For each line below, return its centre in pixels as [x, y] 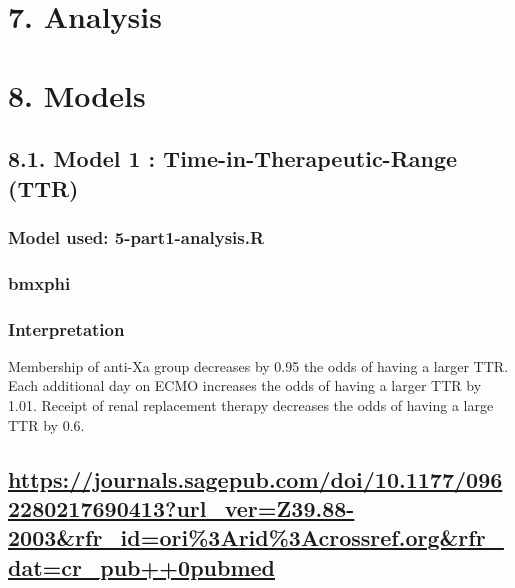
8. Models [77, 94]
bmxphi [39, 282]
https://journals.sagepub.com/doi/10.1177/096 [255, 478]
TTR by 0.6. [46, 424]
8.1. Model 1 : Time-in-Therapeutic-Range [233, 158]
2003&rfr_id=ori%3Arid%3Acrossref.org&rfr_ [256, 537]
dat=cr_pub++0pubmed [141, 566]
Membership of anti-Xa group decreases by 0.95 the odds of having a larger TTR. [258, 365]
